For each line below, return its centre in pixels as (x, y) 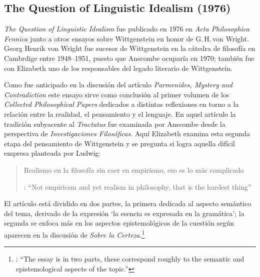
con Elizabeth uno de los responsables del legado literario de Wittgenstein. (118, 68)
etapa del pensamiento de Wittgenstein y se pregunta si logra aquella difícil (119, 143)
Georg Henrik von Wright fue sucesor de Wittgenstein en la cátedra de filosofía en (130, 48)
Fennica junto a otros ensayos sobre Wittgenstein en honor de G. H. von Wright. (126, 38)
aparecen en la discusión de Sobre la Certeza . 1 (74, 234)
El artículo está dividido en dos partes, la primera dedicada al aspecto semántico (128, 203)
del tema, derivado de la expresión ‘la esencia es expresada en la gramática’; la (124, 213)
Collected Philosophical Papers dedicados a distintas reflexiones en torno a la (121, 104)
